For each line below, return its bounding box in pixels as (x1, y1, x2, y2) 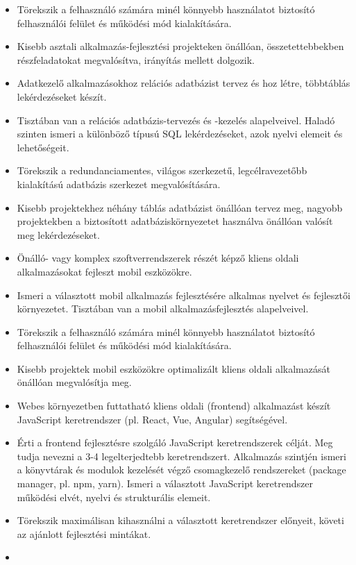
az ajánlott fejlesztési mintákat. (17, 526, 151, 541)
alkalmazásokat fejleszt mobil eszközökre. (17, 264, 192, 278)
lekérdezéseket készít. (17, 89, 107, 103)
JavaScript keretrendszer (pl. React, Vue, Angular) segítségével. (17, 412, 288, 426)
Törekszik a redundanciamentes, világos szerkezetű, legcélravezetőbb (17, 163, 307, 178)
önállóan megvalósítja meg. (17, 375, 132, 389)
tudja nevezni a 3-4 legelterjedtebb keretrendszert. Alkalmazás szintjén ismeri (17, 448, 346, 463)
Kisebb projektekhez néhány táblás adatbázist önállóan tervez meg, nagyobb (17, 200, 343, 214)
